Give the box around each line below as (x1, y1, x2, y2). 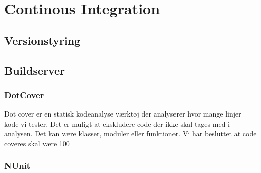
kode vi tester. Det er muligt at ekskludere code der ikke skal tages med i (4, 118, 230, 129)
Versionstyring (4, 32, 81, 48)
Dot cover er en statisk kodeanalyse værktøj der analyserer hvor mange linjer (4, 108, 241, 119)
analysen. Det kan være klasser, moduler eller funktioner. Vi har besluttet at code (4, 128, 257, 139)
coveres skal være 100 (4, 138, 70, 148)
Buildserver (4, 62, 65, 78)
